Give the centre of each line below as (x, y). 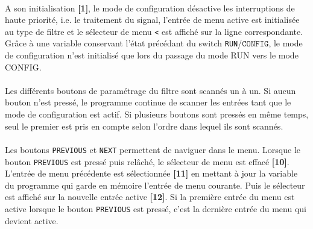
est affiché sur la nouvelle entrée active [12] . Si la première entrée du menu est (150, 197)
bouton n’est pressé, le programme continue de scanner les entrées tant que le (148, 102)
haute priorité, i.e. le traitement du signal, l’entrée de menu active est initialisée (152, 20)
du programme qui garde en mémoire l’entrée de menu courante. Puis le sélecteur (155, 185)
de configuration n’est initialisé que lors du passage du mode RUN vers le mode (152, 55)
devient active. (32, 220)
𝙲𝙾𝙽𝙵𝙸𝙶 (255, 44)
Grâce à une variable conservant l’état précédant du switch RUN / (124, 43)
